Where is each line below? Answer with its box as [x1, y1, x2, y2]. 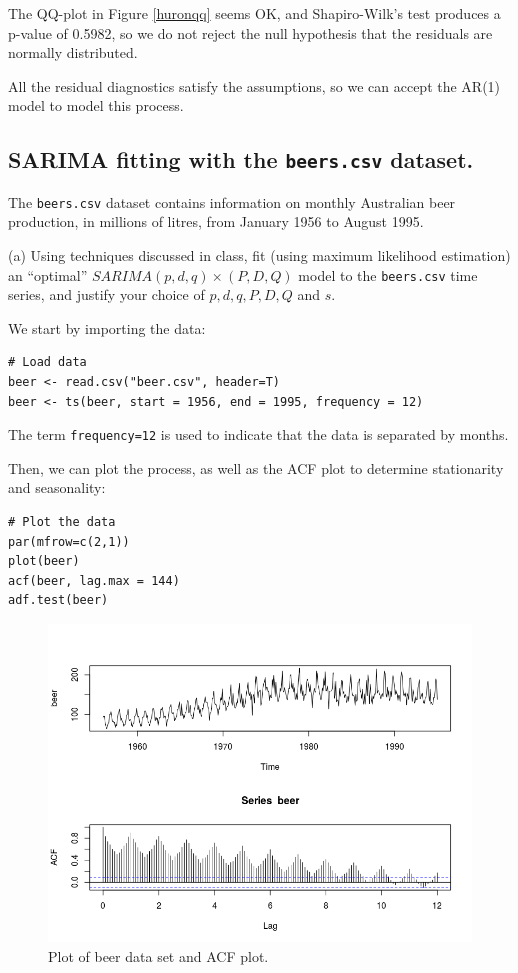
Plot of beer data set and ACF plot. [48, 945, 269, 966]
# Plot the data [8, 515, 116, 530]
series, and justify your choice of [8, 284, 205, 305]
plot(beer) [8, 554, 80, 569]
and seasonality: [8, 477, 106, 498]
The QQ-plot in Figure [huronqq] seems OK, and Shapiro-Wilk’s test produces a [8, 3, 501, 23]
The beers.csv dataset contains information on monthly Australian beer [8, 191, 456, 212]
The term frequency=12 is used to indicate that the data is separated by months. [8, 424, 509, 445]
